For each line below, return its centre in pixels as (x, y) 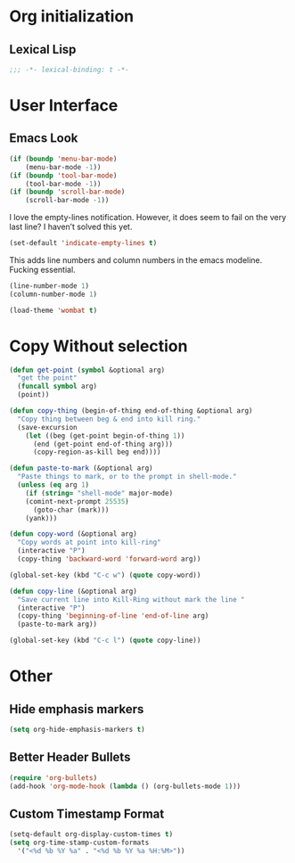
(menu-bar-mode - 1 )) (63, 167)
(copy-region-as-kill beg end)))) (97, 452)
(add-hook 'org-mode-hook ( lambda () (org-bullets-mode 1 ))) (125, 786)
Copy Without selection (98, 346)
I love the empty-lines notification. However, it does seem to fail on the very (148, 218)
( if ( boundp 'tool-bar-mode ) (63, 176)
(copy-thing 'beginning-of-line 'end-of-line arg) (113, 616)
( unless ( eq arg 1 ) (53, 485)
